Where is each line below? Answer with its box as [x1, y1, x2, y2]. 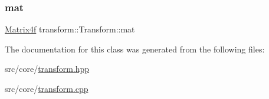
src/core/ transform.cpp [5, 82, 88, 94]
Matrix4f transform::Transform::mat [5, 23, 135, 35]
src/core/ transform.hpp [5, 62, 90, 75]
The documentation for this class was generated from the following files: [5, 42, 265, 55]
